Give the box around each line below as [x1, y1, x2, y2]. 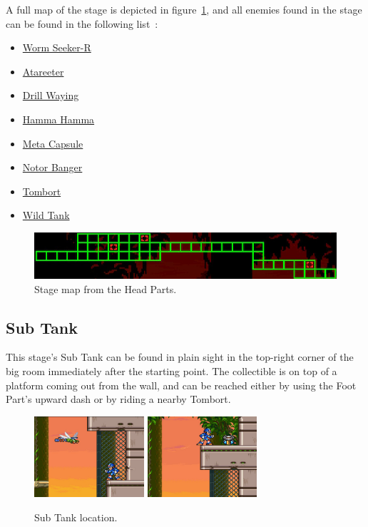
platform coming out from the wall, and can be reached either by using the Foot [6, 377, 357, 392]
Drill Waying [22, 88, 79, 103]
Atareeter [22, 63, 64, 78]
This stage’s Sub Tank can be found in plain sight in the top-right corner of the [6, 349, 354, 364]
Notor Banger [22, 160, 83, 175]
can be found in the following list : [6, 16, 158, 31]
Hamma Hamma [22, 111, 95, 126]
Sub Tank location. [34, 509, 118, 524]
